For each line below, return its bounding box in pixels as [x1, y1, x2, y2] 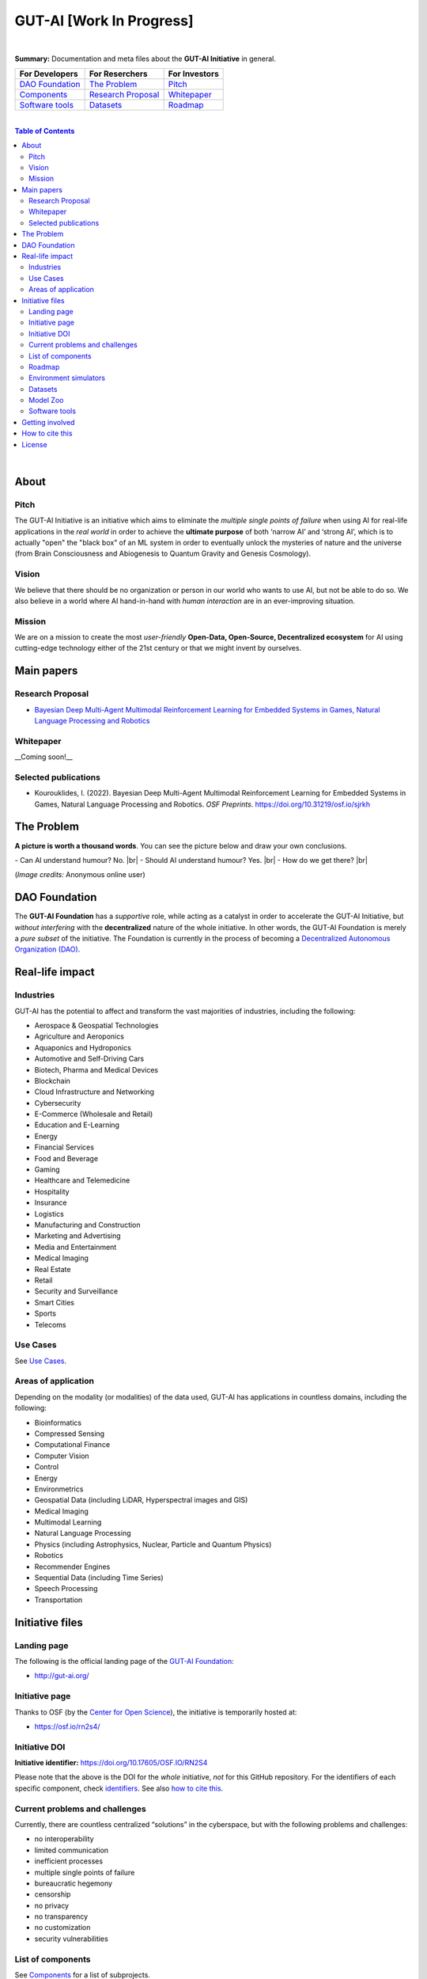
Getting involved [21, 417, 75, 427]
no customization [34, 1923, 91, 1932]
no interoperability [34, 1834, 94, 1844]
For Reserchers [89, 68, 148, 79]
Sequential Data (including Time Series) [34, 1573, 164, 1582]
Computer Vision [34, 1451, 90, 1461]
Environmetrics [34, 1484, 84, 1494]
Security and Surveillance [34, 1286, 119, 1296]
